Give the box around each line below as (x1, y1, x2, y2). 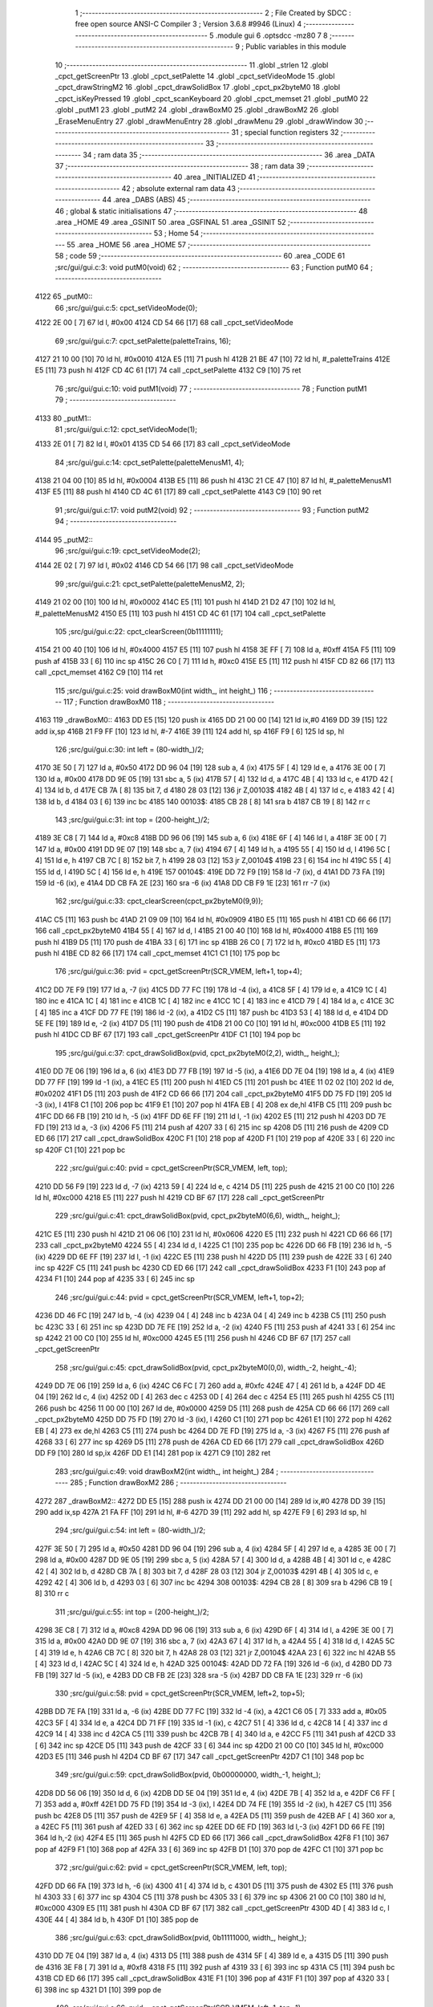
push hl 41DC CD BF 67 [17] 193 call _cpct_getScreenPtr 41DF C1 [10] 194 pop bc (34, 1030, 301, 1040)
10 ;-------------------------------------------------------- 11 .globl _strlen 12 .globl (55, 60, 329, 70)
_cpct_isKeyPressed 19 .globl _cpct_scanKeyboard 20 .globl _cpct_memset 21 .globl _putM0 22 (55, 93, 369, 104)
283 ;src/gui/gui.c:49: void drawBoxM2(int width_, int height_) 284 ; (55, 1466, 279, 1476)
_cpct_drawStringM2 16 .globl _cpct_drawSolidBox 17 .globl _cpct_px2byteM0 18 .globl (55, 83, 341, 92)
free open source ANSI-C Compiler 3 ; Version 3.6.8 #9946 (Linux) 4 (75, 19, 302, 29)
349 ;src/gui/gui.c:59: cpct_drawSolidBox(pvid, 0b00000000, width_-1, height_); (55, 1770, 321, 1780)
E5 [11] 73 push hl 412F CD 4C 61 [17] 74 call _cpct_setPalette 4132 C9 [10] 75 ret (34, 365, 301, 375)
